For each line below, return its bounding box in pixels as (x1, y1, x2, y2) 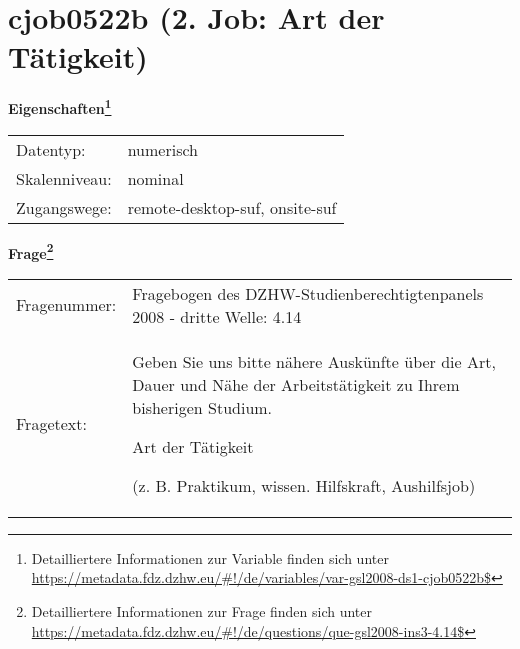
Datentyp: (16, 137, 86, 161)
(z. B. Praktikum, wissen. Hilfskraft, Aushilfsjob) (132, 473, 476, 497)
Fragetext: (16, 411, 87, 435)
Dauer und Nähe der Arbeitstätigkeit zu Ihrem (132, 372, 460, 396)
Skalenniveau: (16, 166, 112, 190)
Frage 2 (8, 239, 54, 263)
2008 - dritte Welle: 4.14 (132, 304, 302, 328)
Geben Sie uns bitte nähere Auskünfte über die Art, (132, 349, 496, 373)
